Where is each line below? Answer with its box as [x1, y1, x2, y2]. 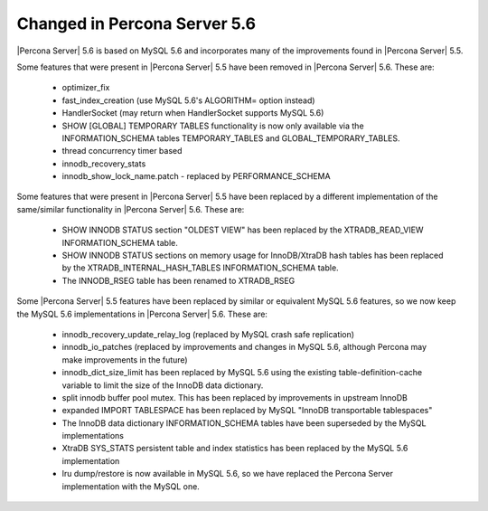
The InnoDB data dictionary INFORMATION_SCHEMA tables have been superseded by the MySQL [61, 417, 427, 429]
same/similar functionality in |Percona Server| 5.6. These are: [16, 203, 245, 214]
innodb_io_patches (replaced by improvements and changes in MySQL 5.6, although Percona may [61, 342, 427, 353]
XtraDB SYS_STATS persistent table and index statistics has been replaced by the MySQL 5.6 [61, 443, 408, 454]
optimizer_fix [61, 82, 110, 93]
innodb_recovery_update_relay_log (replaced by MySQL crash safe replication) [61, 328, 355, 339]
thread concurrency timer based [61, 146, 183, 156]
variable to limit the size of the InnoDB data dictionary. [61, 380, 264, 391]
